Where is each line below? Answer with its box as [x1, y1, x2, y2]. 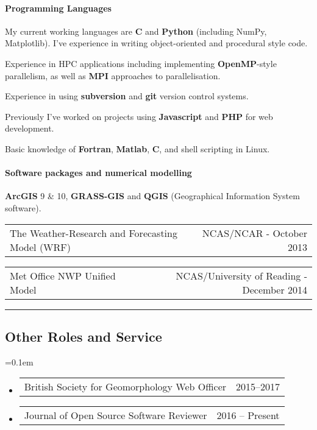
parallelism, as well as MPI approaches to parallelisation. [5, 69, 221, 82]
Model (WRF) [10, 239, 71, 254]
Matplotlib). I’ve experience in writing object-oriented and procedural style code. [5, 37, 308, 49]
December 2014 [242, 282, 307, 297]
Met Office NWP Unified [10, 268, 116, 283]
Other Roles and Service [5, 326, 162, 345]
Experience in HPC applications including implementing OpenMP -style [5, 57, 277, 69]
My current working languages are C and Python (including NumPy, [5, 24, 267, 37]
